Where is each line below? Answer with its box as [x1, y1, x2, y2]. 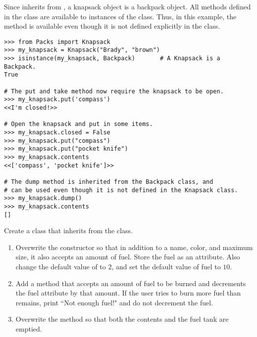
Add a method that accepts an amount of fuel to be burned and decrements [15, 278, 246, 288]
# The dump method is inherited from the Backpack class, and [4, 178, 213, 185]
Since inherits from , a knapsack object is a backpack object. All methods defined [4, 1, 251, 11]
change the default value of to [15, 261, 106, 271]
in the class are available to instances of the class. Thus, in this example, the [4, 11, 237, 21]
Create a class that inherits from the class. [4, 225, 133, 236]
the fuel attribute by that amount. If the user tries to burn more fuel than [15, 288, 241, 298]
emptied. [15, 323, 42, 334]
